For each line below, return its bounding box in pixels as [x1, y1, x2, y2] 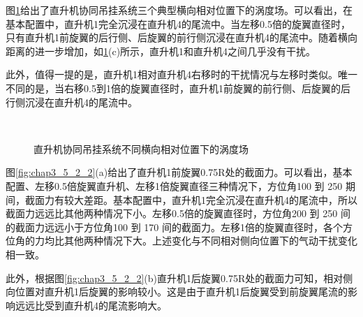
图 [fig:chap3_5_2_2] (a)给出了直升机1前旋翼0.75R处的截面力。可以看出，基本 [6, 165, 353, 179]
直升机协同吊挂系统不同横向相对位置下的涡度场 [34, 141, 249, 156]
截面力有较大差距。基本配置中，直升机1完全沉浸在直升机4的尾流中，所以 [24, 192, 357, 207]
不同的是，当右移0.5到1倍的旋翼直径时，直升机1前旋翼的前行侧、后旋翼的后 [6, 80, 350, 95]
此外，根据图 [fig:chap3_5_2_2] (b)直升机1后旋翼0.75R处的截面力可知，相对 [6, 270, 343, 285]
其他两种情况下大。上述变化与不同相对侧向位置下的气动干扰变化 [64, 233, 357, 248]
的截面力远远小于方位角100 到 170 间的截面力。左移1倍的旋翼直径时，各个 [6, 219, 343, 234]
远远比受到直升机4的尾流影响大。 [15, 297, 167, 312]
